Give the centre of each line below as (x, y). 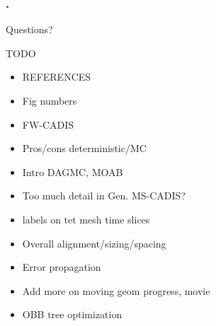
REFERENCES (57, 77)
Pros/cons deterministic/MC (84, 148)
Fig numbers (50, 100)
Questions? (29, 29)
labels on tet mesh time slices (86, 219)
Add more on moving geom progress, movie (116, 290)
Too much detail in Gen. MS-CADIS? (104, 196)
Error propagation (62, 267)
